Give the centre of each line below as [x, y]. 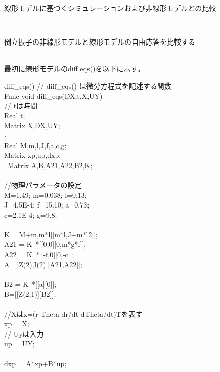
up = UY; [19, 343]
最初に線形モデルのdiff [41, 69]
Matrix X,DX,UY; [32, 125]
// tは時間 [21, 106]
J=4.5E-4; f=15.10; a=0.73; [47, 205]
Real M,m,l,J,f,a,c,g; [35, 145]
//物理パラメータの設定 [43, 184]
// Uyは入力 [24, 333]
